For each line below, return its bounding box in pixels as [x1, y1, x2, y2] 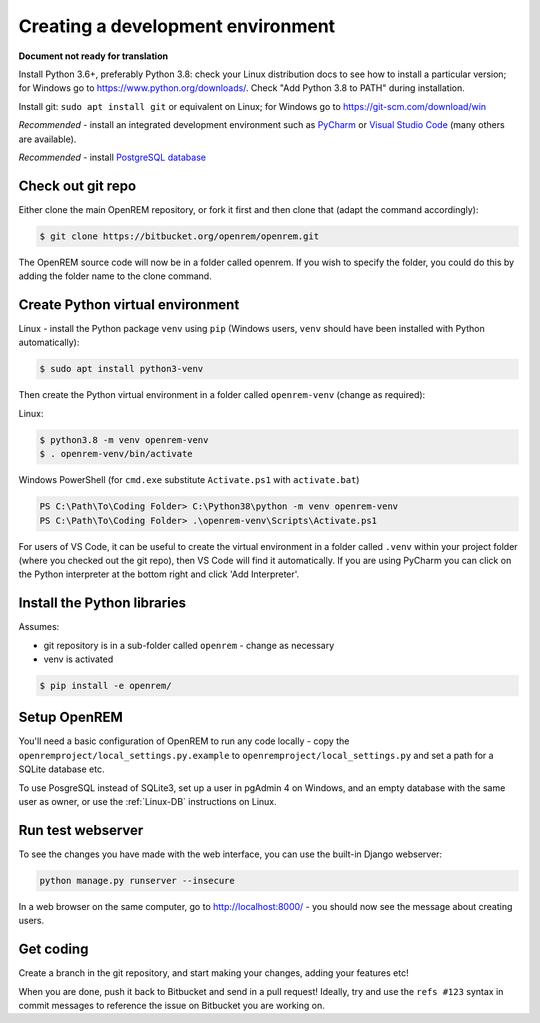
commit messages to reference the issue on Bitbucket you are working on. [18, 1000, 325, 1011]
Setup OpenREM [18, 709, 124, 726]
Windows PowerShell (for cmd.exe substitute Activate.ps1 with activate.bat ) [18, 474, 360, 486]
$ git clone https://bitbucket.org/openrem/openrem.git [39, 230, 320, 242]
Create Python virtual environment [18, 296, 240, 313]
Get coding [18, 941, 89, 958]
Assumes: [18, 621, 60, 633]
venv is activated [43, 653, 114, 665]
